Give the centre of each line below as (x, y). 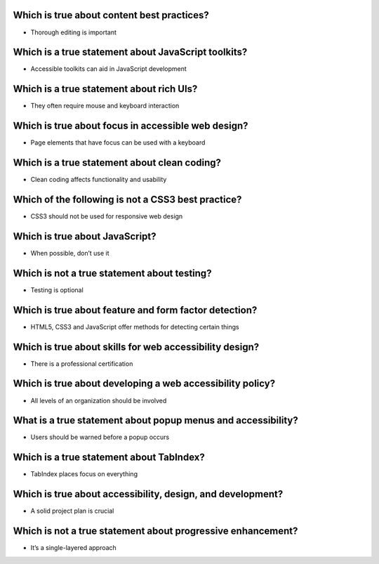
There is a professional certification (82, 363)
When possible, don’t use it (70, 253)
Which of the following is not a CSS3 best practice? (127, 199)
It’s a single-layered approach (74, 548)
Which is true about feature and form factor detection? (135, 310)
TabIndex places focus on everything (84, 474)
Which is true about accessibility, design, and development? (148, 494)
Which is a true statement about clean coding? (117, 163)
